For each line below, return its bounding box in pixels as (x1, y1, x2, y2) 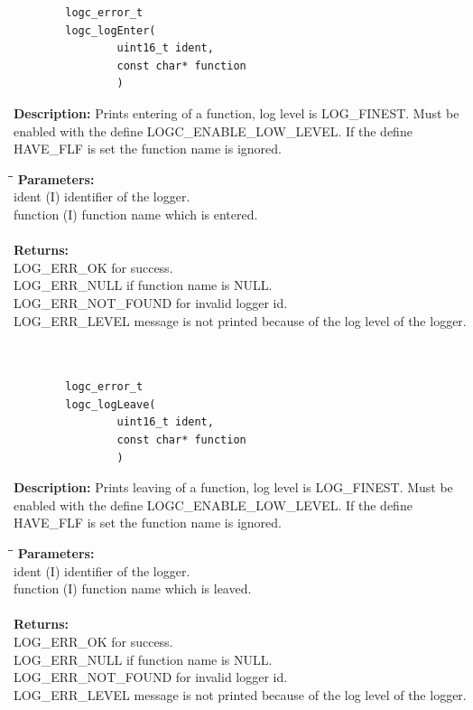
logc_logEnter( (65, 23, 156, 37)
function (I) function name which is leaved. (14, 579, 252, 598)
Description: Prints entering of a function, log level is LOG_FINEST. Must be (14, 103, 459, 122)
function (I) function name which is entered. (14, 204, 258, 223)
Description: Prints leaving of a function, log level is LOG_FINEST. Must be (14, 478, 453, 497)
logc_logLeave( (65, 397, 156, 411)
